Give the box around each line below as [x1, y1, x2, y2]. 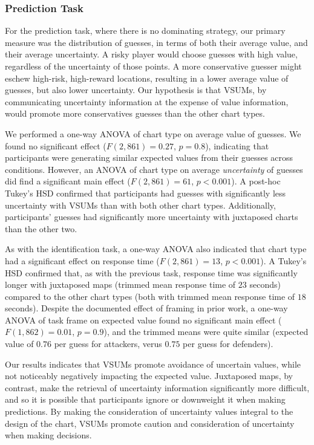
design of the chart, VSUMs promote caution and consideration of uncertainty [5, 417, 295, 429]
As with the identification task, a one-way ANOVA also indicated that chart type [5, 242, 307, 255]
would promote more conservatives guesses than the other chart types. [5, 107, 265, 120]
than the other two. [5, 222, 77, 235]
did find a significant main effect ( [5, 175, 131, 187]
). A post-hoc [231, 175, 281, 187]
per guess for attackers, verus [54, 337, 162, 350]
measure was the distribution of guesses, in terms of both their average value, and [5, 36, 308, 48]
